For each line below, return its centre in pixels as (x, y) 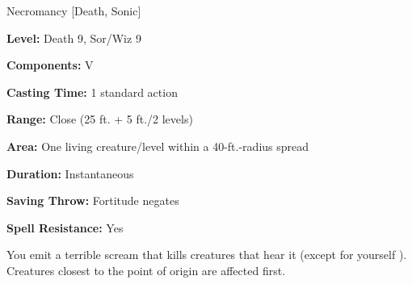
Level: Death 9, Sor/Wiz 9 (74, 38)
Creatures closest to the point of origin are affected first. (146, 270)
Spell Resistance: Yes (65, 227)
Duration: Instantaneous (70, 173)
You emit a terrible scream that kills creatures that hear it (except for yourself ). (207, 255)
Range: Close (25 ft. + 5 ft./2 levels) (100, 119)
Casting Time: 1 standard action (92, 92)
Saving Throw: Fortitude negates (93, 200)
